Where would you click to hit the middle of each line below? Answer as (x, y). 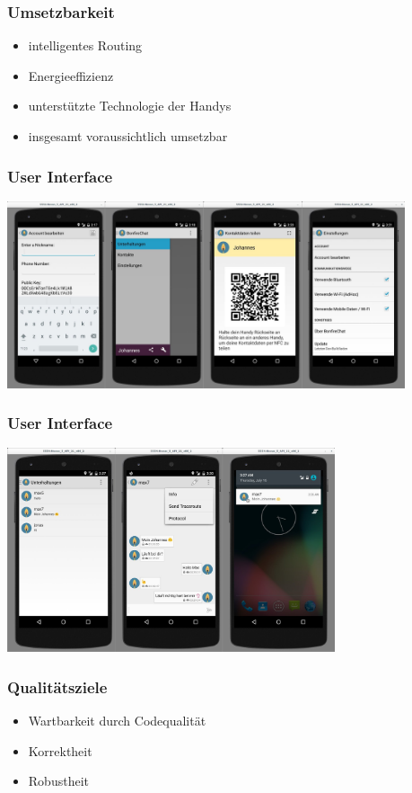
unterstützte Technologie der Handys (130, 106)
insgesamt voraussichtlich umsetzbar (128, 136)
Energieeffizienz (71, 75)
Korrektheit (60, 750)
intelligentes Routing (85, 45)
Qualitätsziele (57, 686)
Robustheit (58, 781)
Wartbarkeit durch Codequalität (117, 721)
